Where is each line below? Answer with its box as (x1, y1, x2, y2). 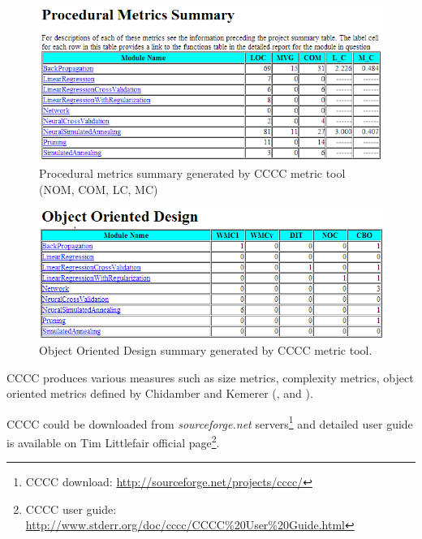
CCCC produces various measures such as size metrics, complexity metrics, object (6, 369, 414, 386)
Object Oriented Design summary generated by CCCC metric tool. (39, 341, 372, 358)
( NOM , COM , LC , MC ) (39, 180, 158, 197)
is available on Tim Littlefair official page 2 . (6, 432, 220, 451)
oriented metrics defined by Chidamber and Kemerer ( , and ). (6, 385, 313, 402)
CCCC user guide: (25, 500, 117, 517)
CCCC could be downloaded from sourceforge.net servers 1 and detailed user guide (6, 412, 413, 432)
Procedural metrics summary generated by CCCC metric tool (39, 165, 346, 182)
